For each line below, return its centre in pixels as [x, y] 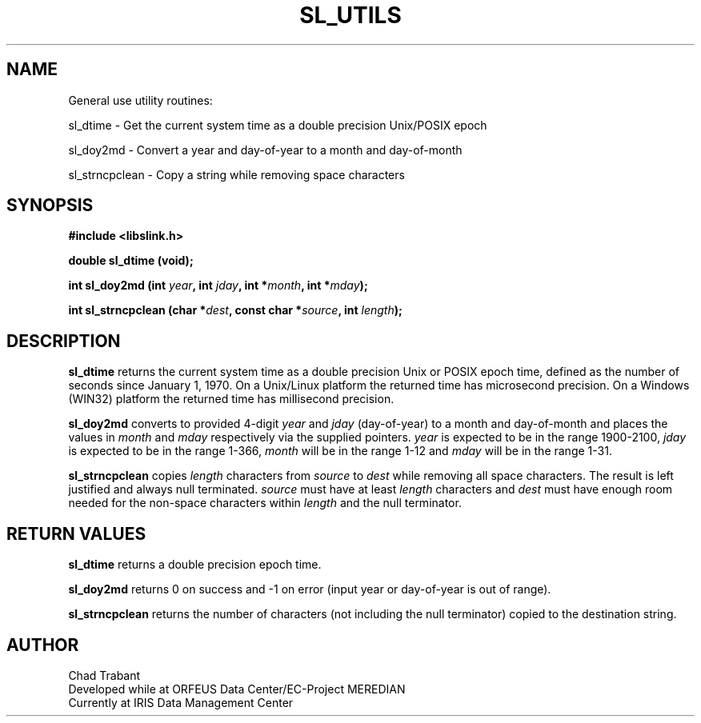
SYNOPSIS [50, 206]
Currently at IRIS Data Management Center [181, 702]
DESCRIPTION [64, 341]
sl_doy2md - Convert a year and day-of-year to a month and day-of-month [265, 150]
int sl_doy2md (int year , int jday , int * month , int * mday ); [218, 286]
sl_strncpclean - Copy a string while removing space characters [236, 174]
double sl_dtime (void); [131, 261]
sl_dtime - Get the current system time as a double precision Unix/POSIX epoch [278, 125]
